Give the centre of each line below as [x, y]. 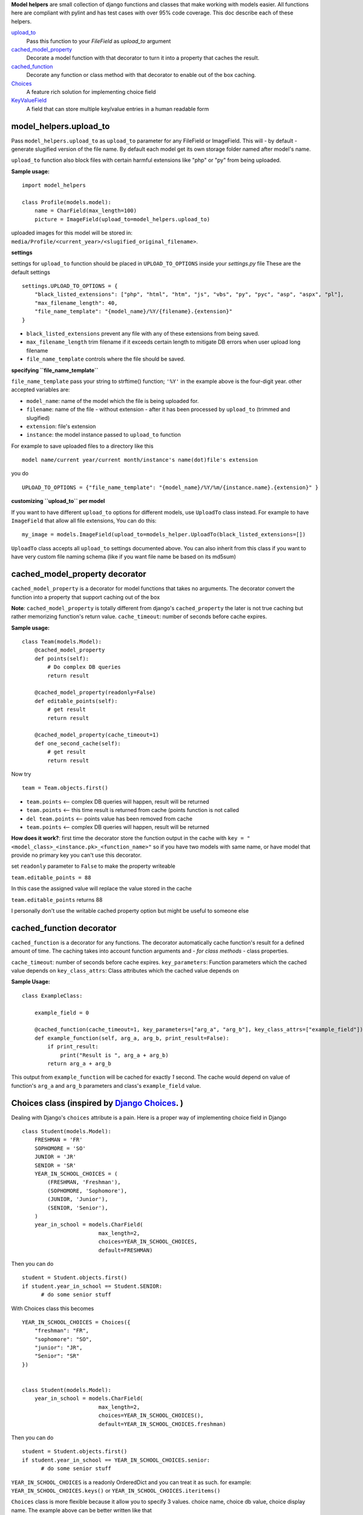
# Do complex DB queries [84, 667]
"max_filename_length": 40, [76, 303]
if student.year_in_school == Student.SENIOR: [92, 1286]
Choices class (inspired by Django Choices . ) [97, 1103]
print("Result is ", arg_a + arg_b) [114, 1055]
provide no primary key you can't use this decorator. [77, 855]
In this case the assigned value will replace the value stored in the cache [101, 888]
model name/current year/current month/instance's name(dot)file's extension [140, 460]
